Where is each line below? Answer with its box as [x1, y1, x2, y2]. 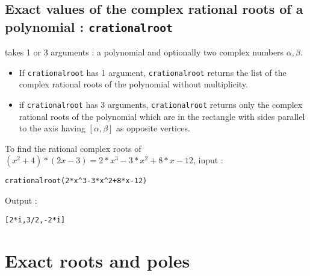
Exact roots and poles [5, 248, 190, 272]
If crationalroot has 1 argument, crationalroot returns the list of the [19, 66, 287, 78]
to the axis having [19, 122, 85, 134]
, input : [193, 154, 223, 166]
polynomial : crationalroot [5, 17, 173, 36]
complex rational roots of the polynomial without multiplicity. [19, 78, 248, 90]
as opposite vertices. [116, 122, 190, 134]
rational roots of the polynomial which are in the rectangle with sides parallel [19, 110, 305, 122]
